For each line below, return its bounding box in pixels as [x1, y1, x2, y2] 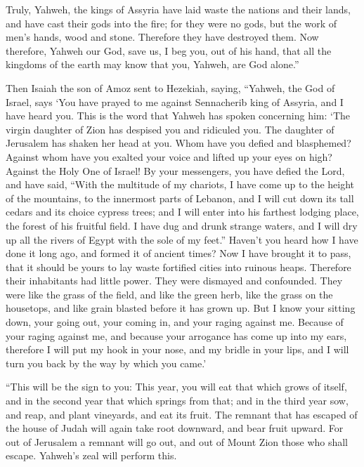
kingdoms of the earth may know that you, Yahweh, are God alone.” [6, 57, 299, 72]
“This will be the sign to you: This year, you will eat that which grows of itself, [6, 379, 347, 394]
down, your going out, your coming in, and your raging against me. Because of [6, 315, 344, 329]
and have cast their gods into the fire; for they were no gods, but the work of [6, 15, 337, 30]
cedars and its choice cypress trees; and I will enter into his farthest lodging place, [6, 204, 359, 219]
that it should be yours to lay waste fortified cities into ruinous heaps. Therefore [6, 259, 351, 274]
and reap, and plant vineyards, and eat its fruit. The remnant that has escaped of [6, 407, 358, 421]
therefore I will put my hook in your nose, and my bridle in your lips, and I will [6, 342, 349, 357]
